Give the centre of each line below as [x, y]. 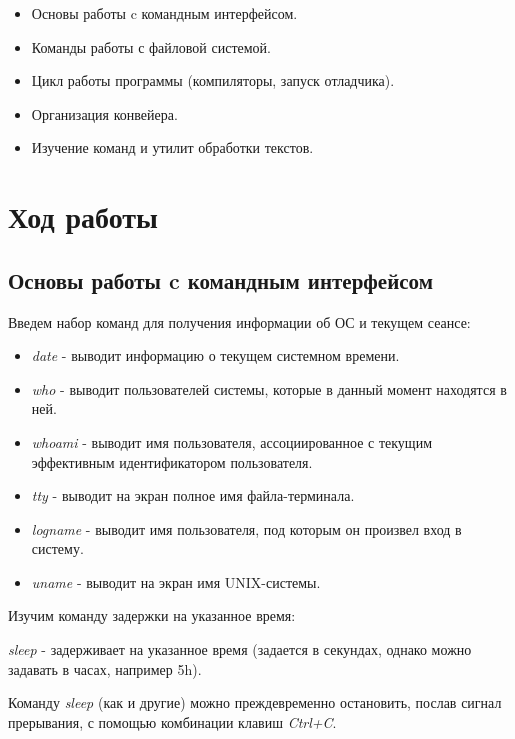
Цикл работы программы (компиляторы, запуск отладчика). [213, 80]
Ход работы [83, 216]
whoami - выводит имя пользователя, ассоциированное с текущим [232, 441]
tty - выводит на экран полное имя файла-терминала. [193, 495]
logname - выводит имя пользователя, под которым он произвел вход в [246, 528]
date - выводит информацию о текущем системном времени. [215, 355]
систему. [57, 548]
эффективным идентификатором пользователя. [172, 461]
